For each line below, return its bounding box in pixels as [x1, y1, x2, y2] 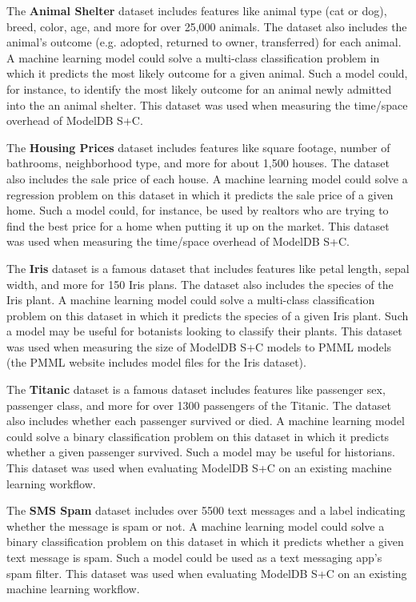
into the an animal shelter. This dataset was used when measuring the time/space [6, 96, 408, 113]
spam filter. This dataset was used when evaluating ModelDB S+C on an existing [6, 564, 407, 581]
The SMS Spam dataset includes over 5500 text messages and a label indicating [6, 502, 406, 519]
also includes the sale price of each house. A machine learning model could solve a [6, 170, 408, 187]
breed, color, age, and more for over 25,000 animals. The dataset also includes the [6, 18, 407, 34]
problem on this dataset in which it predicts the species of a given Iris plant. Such [6, 307, 409, 323]
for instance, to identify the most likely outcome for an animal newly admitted [6, 80, 392, 97]
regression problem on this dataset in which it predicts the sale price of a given [6, 186, 394, 203]
